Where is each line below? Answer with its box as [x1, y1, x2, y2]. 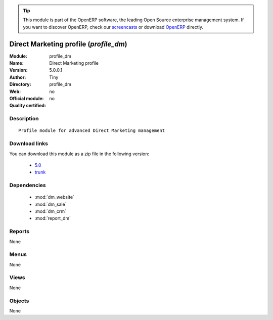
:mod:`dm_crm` [34, 208, 67, 214]
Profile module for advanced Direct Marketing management [18, 128, 165, 133]
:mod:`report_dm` [34, 215, 71, 221]
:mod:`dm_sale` [34, 201, 67, 207]
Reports [9, 228, 30, 235]
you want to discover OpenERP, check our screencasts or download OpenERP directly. [23, 24, 204, 30]
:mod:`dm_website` [34, 194, 74, 200]
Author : [9, 74, 26, 80]
